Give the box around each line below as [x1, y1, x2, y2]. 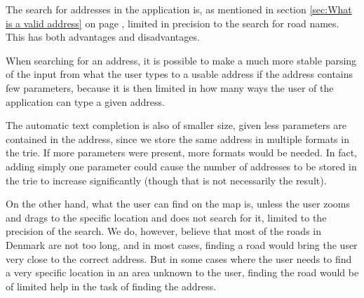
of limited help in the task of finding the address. [6, 278, 217, 293]
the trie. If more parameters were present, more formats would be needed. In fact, [6, 145, 357, 160]
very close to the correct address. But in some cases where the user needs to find [6, 251, 352, 266]
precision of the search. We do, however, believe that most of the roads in [6, 224, 321, 238]
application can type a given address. [6, 94, 165, 109]
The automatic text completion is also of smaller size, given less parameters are [6, 118, 346, 133]
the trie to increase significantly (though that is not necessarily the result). [6, 172, 327, 187]
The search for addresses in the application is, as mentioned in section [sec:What [6, 2, 352, 16]
